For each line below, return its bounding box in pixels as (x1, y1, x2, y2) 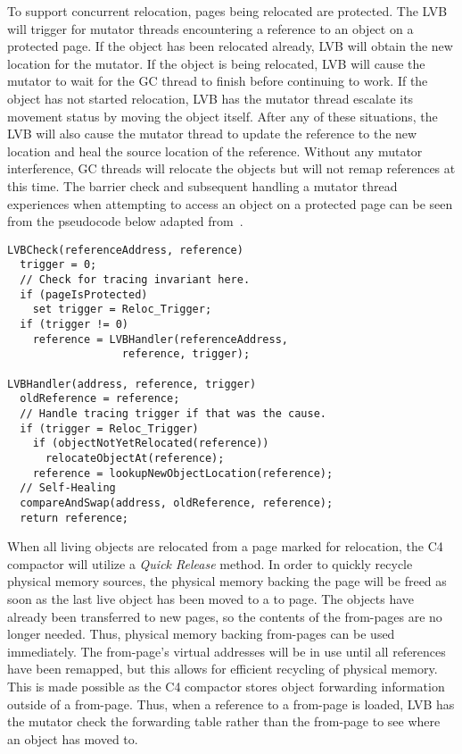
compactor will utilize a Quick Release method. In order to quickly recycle (7, 554, 413, 573)
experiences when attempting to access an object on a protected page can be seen (7, 194, 453, 213)
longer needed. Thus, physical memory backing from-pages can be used (7, 624, 395, 643)
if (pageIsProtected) (20, 288, 148, 301)
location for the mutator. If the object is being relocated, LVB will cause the (7, 54, 425, 72)
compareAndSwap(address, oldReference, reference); (20, 496, 334, 509)
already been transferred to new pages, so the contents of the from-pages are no (7, 607, 442, 625)
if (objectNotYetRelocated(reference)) (32, 437, 269, 450)
